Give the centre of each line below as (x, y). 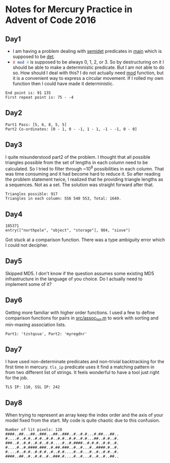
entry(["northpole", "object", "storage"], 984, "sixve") (68, 230)
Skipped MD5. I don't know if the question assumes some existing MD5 (80, 273)
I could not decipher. (27, 245)
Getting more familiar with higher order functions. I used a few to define (80, 312)
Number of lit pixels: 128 (34, 430)
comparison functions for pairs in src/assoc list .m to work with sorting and (82, 318)
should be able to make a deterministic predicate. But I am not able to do (89, 67)
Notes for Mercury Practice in (69, 9)
